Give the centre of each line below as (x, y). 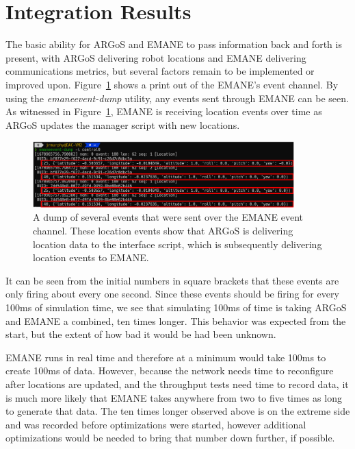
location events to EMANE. (91, 257)
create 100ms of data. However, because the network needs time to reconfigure (170, 371)
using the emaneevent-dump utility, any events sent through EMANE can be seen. (177, 98)
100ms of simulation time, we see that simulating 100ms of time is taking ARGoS (176, 307)
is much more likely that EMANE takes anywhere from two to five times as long (174, 397)
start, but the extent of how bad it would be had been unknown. (141, 334)
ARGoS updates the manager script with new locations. (123, 124)
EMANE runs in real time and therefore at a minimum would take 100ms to (166, 357)
